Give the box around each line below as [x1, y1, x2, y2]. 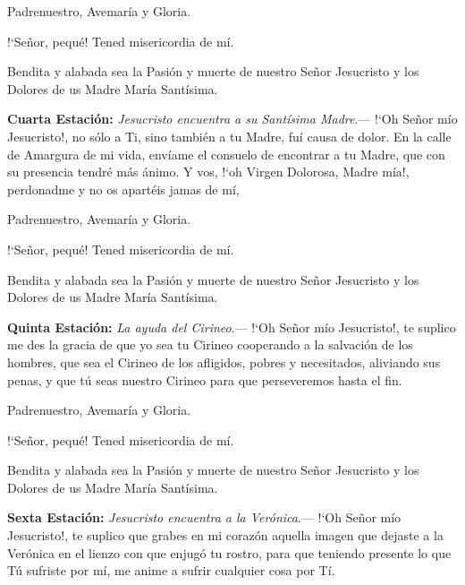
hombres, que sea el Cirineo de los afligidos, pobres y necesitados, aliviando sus [7, 352, 441, 371]
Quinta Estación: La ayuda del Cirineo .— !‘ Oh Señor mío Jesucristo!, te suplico [7, 317, 456, 336]
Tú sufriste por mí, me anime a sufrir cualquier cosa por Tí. [7, 561, 335, 580]
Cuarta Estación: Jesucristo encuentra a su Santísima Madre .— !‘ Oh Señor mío [7, 109, 458, 128]
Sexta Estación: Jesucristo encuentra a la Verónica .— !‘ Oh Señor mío [7, 508, 402, 527]
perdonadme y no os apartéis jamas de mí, [7, 179, 240, 198]
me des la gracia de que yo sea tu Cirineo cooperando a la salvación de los [7, 335, 413, 354]
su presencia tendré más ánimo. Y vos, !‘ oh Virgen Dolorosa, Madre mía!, [7, 162, 410, 181]
